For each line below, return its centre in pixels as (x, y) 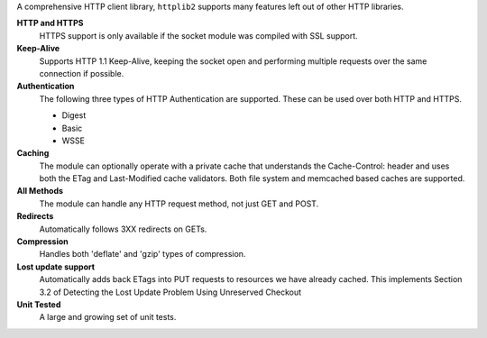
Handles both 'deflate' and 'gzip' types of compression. (142, 254)
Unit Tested (39, 304)
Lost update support (55, 267)
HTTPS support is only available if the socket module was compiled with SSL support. (198, 35)
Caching (33, 153)
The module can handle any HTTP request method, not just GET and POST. (179, 204)
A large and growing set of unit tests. (108, 317)
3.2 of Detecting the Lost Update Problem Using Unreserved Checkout (170, 292)
